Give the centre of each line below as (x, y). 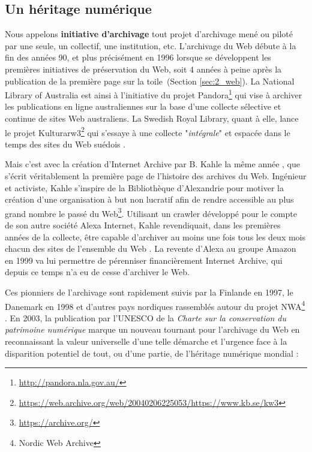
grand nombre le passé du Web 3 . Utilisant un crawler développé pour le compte (151, 212)
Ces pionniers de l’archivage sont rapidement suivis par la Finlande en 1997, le (149, 292)
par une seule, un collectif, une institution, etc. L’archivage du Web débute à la (151, 45)
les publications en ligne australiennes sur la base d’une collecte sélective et (143, 106)
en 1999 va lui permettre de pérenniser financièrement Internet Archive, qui (144, 260)
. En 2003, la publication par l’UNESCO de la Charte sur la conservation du (146, 317)
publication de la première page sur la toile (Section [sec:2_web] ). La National (150, 81)
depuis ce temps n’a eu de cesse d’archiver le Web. (97, 272)
